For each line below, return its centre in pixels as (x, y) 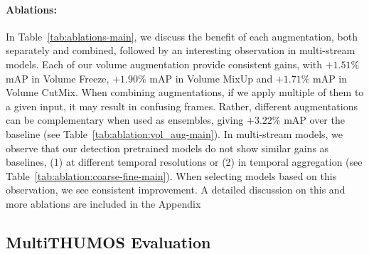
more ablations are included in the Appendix (103, 203)
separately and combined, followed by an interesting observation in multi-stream (181, 50)
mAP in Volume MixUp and (211, 78)
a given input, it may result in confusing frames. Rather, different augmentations (182, 106)
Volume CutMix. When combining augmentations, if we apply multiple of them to (185, 92)
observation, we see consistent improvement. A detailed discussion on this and (176, 190)
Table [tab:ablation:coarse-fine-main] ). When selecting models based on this (171, 175)
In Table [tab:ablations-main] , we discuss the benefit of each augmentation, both (182, 36)
